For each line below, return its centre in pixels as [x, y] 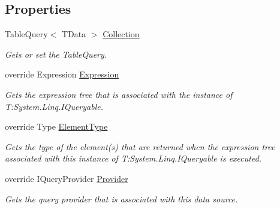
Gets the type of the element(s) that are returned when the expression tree [140, 146]
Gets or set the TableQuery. [56, 54]
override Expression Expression [62, 74]
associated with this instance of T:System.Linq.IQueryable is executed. [133, 158]
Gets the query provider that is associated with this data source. [121, 198]
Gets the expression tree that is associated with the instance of [119, 94]
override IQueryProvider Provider [67, 178]
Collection [121, 34]
